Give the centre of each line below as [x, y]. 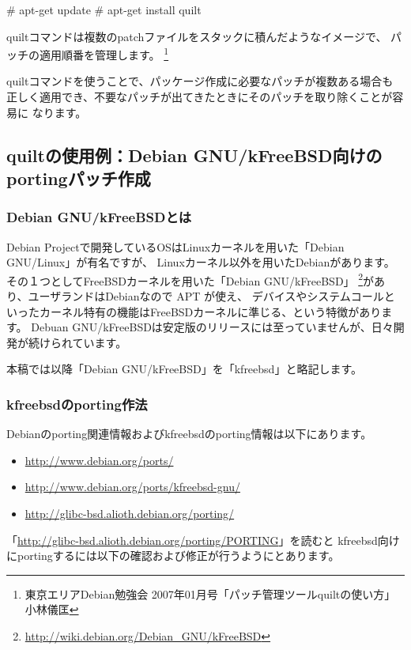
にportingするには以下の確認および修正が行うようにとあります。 [173, 556]
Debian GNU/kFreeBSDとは [99, 217]
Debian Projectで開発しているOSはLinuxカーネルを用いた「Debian [175, 246]
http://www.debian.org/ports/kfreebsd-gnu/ [132, 487]
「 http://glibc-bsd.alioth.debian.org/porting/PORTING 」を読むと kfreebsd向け [203, 540]
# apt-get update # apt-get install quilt [104, 9]
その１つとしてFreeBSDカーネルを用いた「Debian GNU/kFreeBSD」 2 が [190, 279]
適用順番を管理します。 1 [104, 53]
